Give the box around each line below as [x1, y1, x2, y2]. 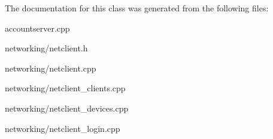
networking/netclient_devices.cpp [5, 101, 129, 114]
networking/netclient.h [5, 42, 88, 54]
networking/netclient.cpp [5, 61, 96, 74]
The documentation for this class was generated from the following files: [5, 2, 269, 14]
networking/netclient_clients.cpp [5, 82, 126, 94]
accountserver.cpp [5, 21, 70, 34]
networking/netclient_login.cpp [5, 122, 120, 134]
